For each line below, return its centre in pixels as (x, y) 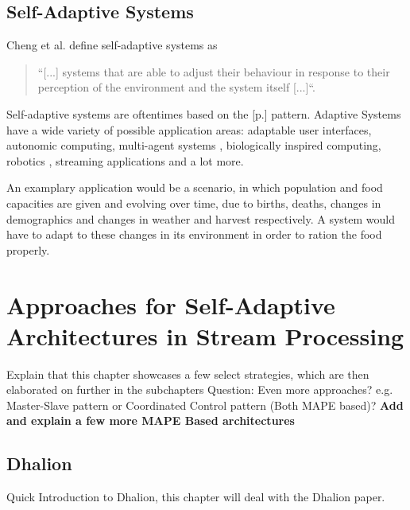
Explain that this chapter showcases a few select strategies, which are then (188, 374)
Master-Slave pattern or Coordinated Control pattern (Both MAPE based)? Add (205, 405)
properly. (28, 249)
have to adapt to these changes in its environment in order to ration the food (194, 234)
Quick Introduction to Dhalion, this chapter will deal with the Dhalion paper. (196, 497)
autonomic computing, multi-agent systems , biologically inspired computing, (194, 145)
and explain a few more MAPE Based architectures (151, 420)
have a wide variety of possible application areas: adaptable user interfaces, (189, 129)
